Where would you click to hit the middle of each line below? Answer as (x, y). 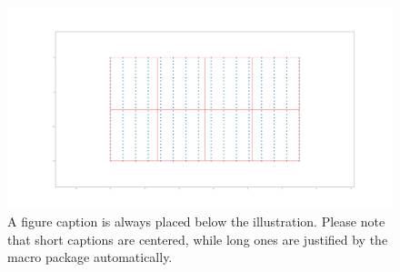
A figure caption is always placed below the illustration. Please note (196, 222)
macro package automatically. (90, 257)
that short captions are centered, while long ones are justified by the (198, 239)
